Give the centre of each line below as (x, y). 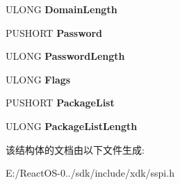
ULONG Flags (38, 79)
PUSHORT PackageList (60, 103)
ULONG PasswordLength (65, 56)
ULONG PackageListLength (72, 126)
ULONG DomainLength (62, 9)
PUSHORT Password (54, 32)
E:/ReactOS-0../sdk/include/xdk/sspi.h (90, 173)
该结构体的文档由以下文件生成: (75, 149)
